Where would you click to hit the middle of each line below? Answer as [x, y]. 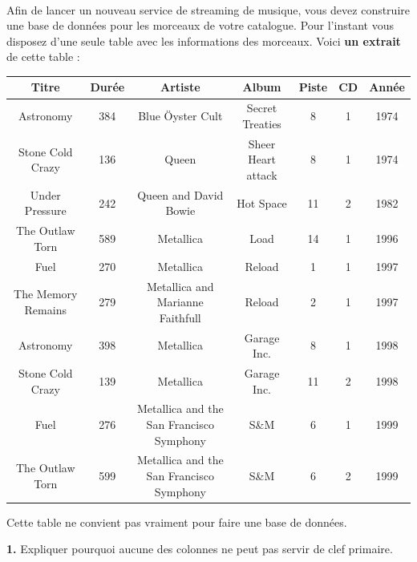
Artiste [180, 87]
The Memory [46, 294]
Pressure [45, 210]
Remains [45, 309]
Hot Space [262, 202]
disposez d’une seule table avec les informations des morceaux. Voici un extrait [204, 40]
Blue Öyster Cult [180, 116]
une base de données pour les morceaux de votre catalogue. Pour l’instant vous [200, 25]
